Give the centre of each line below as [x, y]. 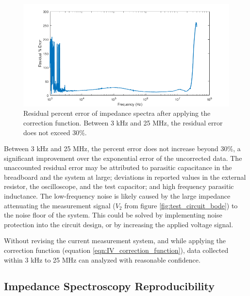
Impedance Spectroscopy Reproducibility [109, 286]
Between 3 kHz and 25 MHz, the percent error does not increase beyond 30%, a [122, 148]
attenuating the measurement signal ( [60, 205]
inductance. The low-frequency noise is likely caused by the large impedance [117, 196]
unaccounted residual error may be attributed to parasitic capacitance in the [118, 167]
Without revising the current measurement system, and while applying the [115, 241]
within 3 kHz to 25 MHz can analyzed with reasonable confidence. [102, 259]
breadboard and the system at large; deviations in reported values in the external [125, 177]
